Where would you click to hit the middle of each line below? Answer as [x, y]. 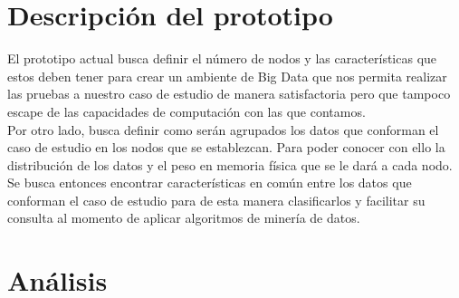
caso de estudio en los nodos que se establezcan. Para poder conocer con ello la [226, 147]
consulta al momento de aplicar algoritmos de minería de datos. [184, 218]
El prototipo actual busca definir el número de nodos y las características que [222, 58]
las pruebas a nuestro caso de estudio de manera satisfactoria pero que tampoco [229, 94]
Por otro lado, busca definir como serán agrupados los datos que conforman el [223, 129]
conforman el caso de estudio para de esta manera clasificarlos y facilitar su [216, 200]
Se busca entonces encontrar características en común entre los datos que [210, 183]
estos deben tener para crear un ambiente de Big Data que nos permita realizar [227, 76]
